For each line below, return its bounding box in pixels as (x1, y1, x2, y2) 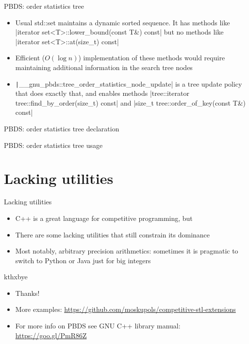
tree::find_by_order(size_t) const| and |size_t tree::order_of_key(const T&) (15, 97, 246, 108)
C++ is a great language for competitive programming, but (15, 213, 193, 223)
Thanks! (15, 288, 40, 298)
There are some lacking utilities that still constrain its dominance (15, 229, 210, 239)
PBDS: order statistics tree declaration (4, 124, 119, 133)
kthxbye (4, 272, 28, 282)
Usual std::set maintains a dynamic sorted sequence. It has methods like (15, 17, 230, 27)
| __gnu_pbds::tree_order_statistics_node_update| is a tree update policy (15, 78, 242, 89)
